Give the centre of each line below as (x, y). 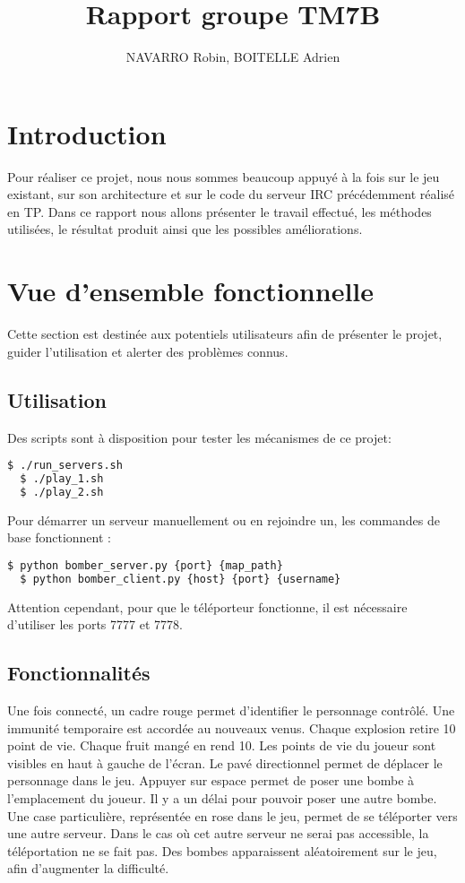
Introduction (87, 133)
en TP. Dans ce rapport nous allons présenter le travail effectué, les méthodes (220, 211)
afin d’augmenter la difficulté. (88, 868)
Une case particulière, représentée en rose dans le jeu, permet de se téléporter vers (232, 815)
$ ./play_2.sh (62, 492)
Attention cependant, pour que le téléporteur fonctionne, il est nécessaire (207, 606)
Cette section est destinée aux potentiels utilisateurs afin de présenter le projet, (225, 334)
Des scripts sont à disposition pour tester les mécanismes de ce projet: (199, 437)
